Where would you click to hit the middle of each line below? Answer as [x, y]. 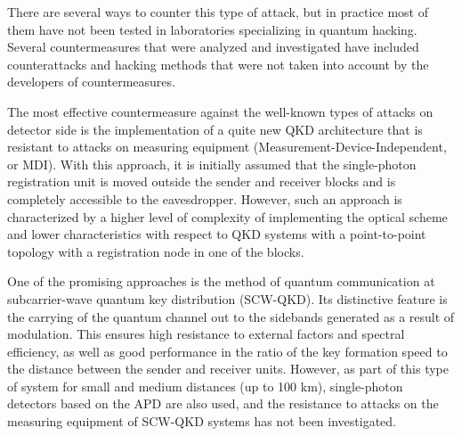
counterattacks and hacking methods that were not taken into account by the [218, 64]
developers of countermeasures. [91, 82]
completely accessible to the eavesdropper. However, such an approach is [205, 198]
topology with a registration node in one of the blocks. [156, 251]
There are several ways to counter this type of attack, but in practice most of [218, 12]
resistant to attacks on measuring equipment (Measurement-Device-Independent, [227, 147]
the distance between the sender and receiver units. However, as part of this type [228, 369]
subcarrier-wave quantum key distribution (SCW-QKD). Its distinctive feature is [227, 298]
